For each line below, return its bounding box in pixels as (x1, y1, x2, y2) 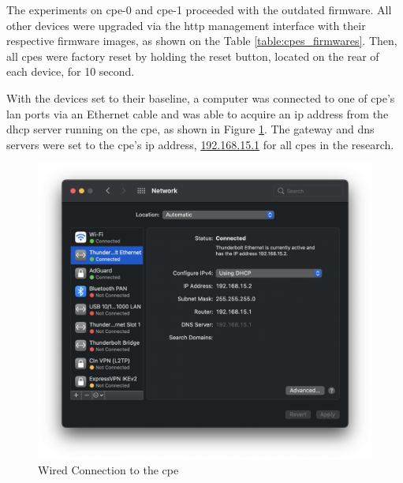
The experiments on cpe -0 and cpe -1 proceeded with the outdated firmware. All (6, 2, 392, 17)
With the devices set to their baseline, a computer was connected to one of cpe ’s (6, 89, 395, 106)
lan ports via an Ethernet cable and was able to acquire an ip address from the (6, 105, 389, 122)
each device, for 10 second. (6, 63, 135, 80)
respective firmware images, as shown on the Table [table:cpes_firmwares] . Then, (6, 32, 397, 49)
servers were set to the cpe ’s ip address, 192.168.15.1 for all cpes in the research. (6, 136, 394, 152)
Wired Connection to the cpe (38, 462, 179, 478)
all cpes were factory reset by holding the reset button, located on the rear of (6, 47, 379, 64)
